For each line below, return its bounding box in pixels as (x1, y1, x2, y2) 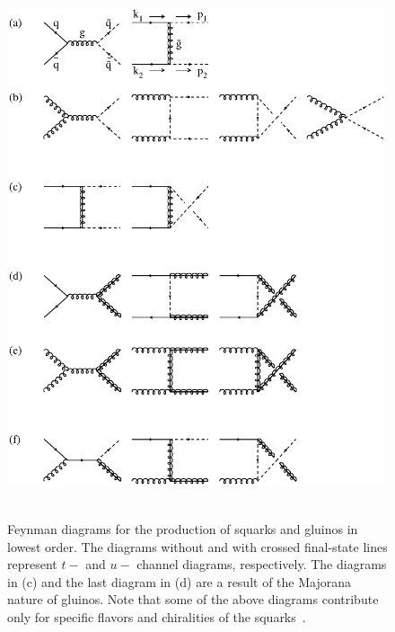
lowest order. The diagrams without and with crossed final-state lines (7, 537, 388, 556)
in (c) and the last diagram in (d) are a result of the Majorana (7, 572, 351, 591)
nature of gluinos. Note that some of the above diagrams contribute (7, 590, 379, 609)
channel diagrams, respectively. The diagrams (136, 555, 387, 574)
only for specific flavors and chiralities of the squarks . (7, 608, 306, 627)
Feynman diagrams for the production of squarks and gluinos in (7, 520, 358, 539)
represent (7, 555, 57, 574)
